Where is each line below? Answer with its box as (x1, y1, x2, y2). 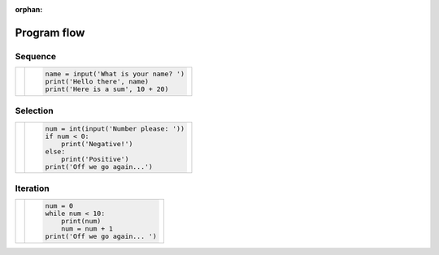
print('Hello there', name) (45, 77, 150, 86)
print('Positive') (61, 154, 129, 163)
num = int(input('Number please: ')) (45, 124, 185, 133)
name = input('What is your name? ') (45, 70, 185, 79)
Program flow (15, 25, 85, 40)
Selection (15, 106, 54, 117)
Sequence (15, 50, 57, 62)
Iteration (15, 183, 50, 194)
